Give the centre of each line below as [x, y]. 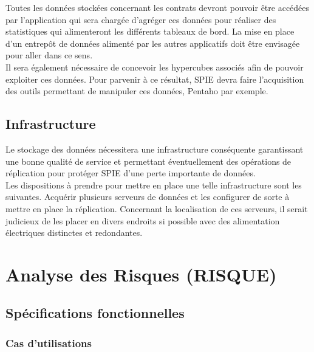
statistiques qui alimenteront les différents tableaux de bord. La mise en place [150, 31]
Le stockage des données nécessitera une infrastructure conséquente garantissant [155, 149]
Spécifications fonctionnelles [95, 313]
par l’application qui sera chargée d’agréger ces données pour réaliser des [141, 19]
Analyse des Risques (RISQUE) [141, 274]
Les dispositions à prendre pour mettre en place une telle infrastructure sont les [154, 185]
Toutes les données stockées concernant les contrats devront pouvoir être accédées [158, 7]
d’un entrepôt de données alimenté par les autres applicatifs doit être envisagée [153, 43]
